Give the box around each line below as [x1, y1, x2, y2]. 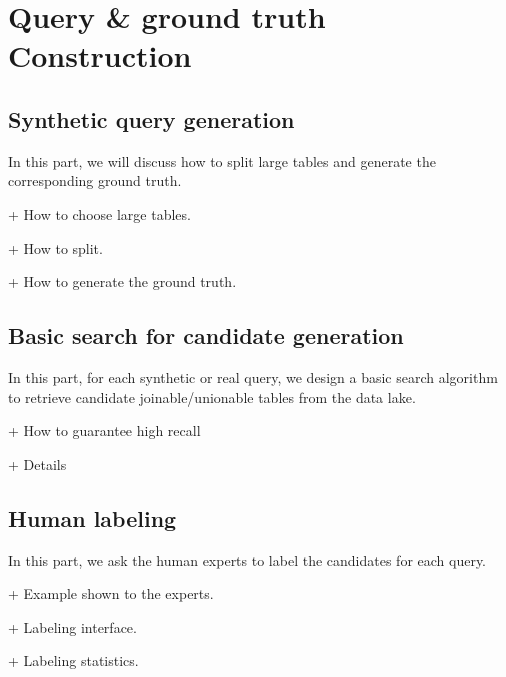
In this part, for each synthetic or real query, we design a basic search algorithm [8, 366, 498, 387]
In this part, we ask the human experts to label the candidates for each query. [8, 549, 487, 570]
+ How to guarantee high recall [8, 420, 201, 441]
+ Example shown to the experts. [8, 583, 214, 604]
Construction [8, 35, 192, 76]
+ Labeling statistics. [8, 650, 139, 671]
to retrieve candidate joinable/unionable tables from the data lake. [8, 386, 416, 407]
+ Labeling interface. [8, 616, 137, 637]
